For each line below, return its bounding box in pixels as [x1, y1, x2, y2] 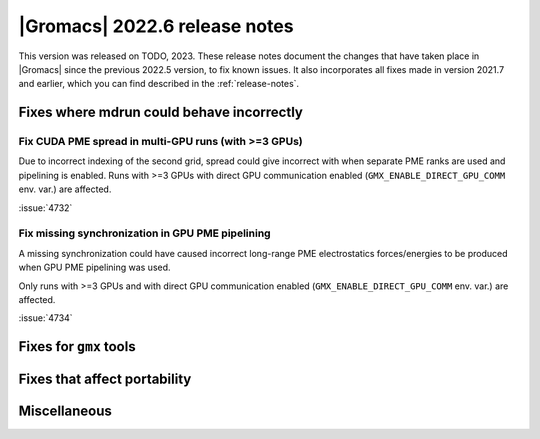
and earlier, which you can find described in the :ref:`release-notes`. [18, 78, 300, 90]
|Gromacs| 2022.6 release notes [18, 15, 294, 37]
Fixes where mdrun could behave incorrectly [18, 104, 304, 121]
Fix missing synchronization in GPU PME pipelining [18, 226, 271, 240]
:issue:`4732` [18, 201, 73, 214]
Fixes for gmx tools [18, 338, 136, 355]
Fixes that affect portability [18, 371, 192, 388]
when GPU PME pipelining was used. [18, 261, 171, 274]
